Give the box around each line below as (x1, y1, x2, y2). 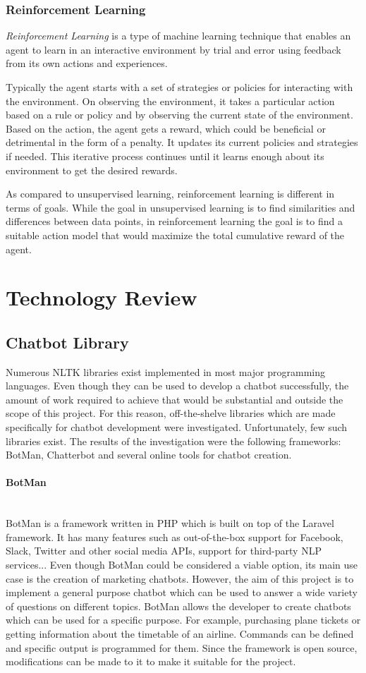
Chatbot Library (6, 331, 129, 353)
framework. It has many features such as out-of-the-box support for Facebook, (6, 529, 343, 544)
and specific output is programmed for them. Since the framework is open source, (6, 640, 358, 655)
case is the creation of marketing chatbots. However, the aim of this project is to (6, 571, 354, 586)
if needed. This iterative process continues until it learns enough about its (6, 148, 324, 163)
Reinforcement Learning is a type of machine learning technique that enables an (6, 28, 351, 43)
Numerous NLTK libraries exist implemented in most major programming (6, 364, 326, 379)
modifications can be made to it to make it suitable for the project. (6, 654, 296, 669)
